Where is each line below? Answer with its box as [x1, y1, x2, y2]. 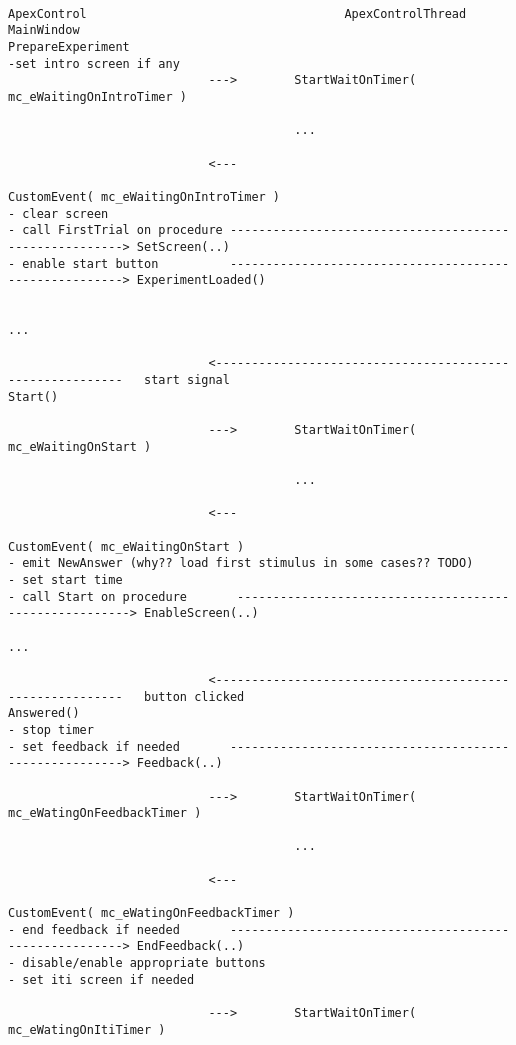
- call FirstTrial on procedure [8, 223, 223, 238]
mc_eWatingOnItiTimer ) [8, 1022, 166, 1037]
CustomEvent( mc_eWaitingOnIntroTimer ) [8, 189, 281, 204]
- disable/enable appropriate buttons [8, 956, 266, 971]
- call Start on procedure [8, 589, 187, 604]
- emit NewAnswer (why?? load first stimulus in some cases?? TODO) [8, 556, 474, 571]
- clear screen [8, 206, 109, 221]
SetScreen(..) [136, 239, 230, 254]
